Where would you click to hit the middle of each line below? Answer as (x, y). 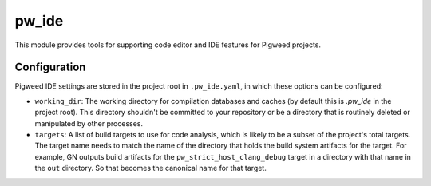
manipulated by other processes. (89, 123)
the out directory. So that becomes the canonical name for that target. (150, 168)
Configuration (50, 67)
